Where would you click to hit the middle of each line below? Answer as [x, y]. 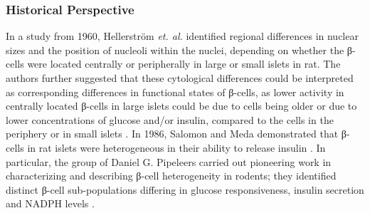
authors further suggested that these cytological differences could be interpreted [180, 78]
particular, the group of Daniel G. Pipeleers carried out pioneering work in [169, 161]
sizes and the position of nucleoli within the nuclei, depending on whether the [175, 50]
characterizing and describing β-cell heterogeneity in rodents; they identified [171, 176]
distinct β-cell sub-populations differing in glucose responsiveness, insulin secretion [185, 189]
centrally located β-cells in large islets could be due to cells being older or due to [181, 106]
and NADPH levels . [50, 203]
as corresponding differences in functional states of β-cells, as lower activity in [175, 92]
